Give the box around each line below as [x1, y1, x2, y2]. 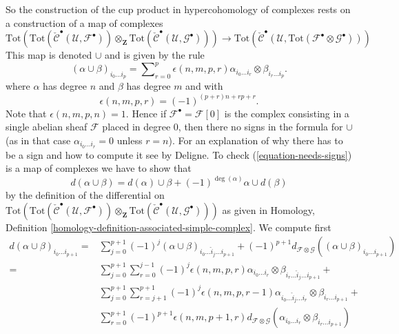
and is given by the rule [105, 48, 205, 62]
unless [116, 132, 143, 147]
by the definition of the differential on [6, 188, 165, 202]
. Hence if [125, 106, 167, 120]
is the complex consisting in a [224, 106, 349, 120]
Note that [6, 106, 47, 120]
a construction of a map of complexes [6, 15, 163, 30]
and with [185, 79, 223, 93]
